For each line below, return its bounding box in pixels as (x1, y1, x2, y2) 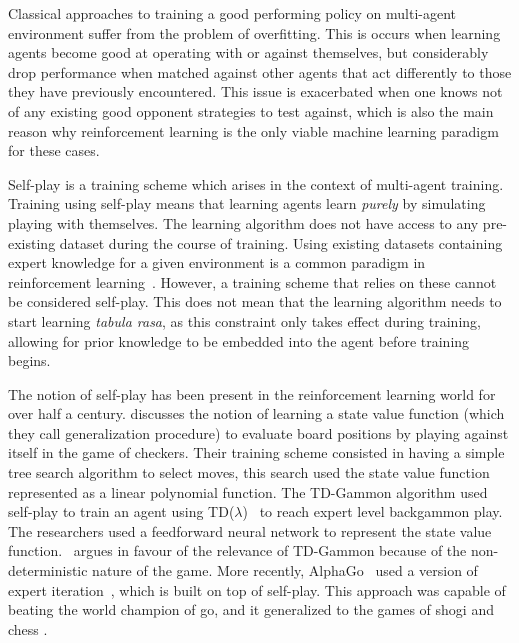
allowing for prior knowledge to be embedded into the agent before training (8, 330, 470, 351)
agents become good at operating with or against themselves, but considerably (8, 42, 489, 63)
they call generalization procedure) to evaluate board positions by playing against (8, 422, 509, 443)
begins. (8, 350, 51, 371)
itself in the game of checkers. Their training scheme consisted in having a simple (8, 442, 505, 463)
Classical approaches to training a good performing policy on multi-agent (8, 3, 457, 23)
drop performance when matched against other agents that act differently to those (8, 61, 512, 82)
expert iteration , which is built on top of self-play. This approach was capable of (8, 579, 506, 600)
